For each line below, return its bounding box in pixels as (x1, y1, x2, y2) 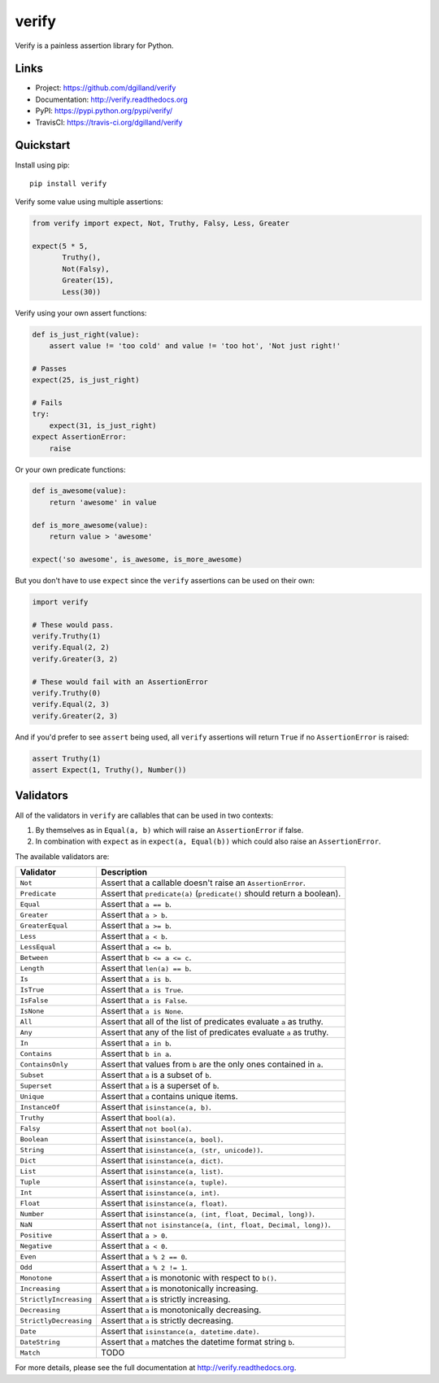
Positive (20, 1231, 53, 1240)
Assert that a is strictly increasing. (101, 1294, 231, 1305)
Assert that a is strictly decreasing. (101, 1315, 234, 1326)
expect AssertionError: (32, 432, 128, 442)
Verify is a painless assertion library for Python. (15, 41, 174, 50)
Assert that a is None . (101, 1006, 184, 1017)
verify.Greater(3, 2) (32, 654, 119, 663)
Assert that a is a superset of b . (101, 1080, 219, 1092)
